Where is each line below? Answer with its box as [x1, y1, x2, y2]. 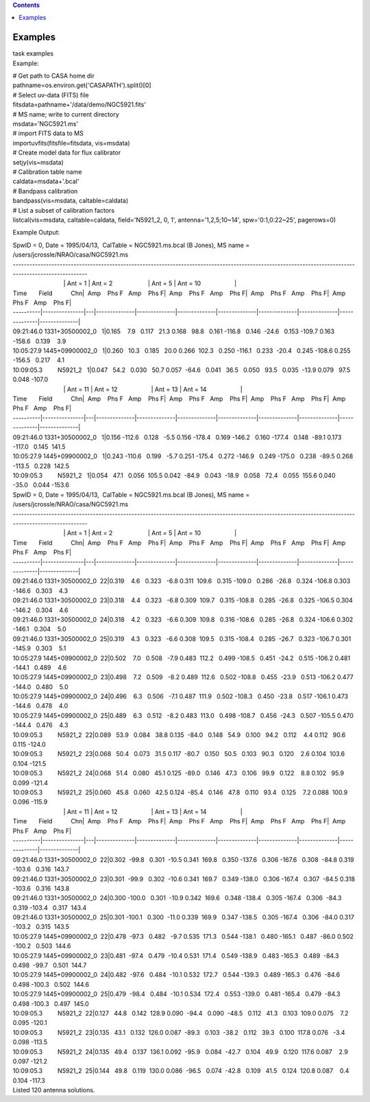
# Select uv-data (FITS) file [12, 91, 89, 99]
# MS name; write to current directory [12, 110, 119, 118]
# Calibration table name [12, 167, 82, 176]
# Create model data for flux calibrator [12, 148, 121, 157]
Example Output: [12, 228, 60, 237]
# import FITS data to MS [12, 129, 84, 137]
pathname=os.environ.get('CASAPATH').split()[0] [12, 81, 151, 89]
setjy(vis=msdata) [12, 158, 64, 166]
